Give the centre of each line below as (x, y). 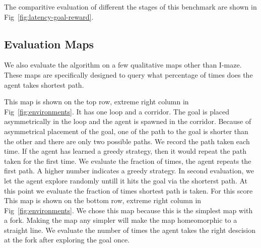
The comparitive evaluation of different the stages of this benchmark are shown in (130, 7)
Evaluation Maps (49, 44)
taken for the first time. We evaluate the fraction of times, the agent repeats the (128, 161)
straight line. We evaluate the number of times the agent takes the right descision (130, 230)
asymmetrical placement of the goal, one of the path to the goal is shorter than (126, 131)
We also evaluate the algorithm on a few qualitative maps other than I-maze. (123, 65)
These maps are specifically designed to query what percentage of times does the (128, 74)
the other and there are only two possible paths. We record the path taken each (127, 141)
